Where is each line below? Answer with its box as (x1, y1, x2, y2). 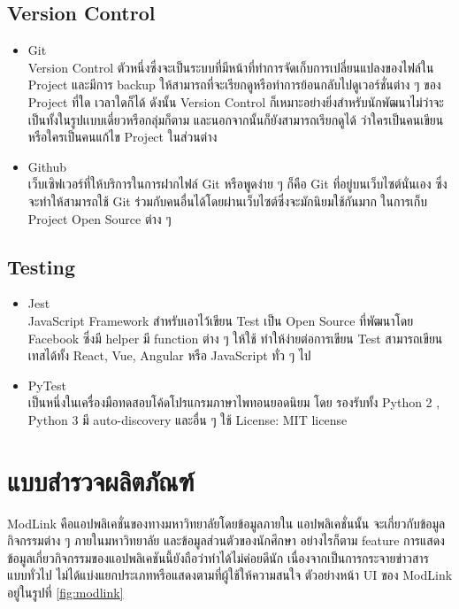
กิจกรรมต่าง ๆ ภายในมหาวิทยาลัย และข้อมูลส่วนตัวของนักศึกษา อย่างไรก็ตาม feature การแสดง (7, 531, 445, 550)
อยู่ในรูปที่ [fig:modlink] (7, 583, 124, 601)
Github (27, 157, 67, 175)
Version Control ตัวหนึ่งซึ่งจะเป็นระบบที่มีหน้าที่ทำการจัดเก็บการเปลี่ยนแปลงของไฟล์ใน (27, 58, 434, 76)
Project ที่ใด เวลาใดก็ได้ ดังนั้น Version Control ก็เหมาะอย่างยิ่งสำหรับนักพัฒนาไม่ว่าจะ (27, 92, 444, 111)
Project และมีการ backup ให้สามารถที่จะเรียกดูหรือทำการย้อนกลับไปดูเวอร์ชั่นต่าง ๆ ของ (27, 75, 441, 94)
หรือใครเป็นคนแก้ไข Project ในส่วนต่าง (27, 127, 218, 146)
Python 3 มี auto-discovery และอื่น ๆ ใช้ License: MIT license (27, 410, 348, 428)
